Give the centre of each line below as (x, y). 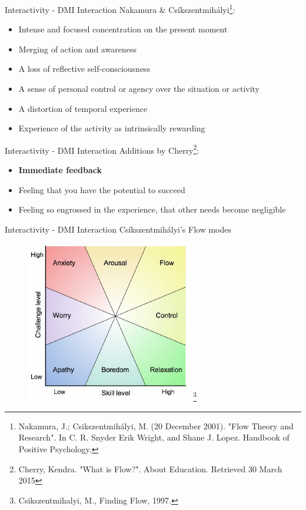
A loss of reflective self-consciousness (84, 69)
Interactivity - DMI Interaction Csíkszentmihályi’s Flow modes (118, 229)
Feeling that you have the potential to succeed (102, 189)
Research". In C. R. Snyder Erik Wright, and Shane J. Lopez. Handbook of (154, 437)
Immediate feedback (60, 170)
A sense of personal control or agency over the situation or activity (139, 89)
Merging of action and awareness (77, 49)
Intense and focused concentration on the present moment (123, 29)
